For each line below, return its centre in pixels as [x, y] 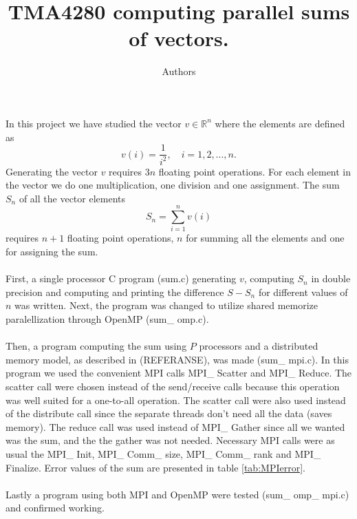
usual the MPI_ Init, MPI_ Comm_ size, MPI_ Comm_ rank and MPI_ [163, 453]
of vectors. [179, 38]
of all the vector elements [72, 198]
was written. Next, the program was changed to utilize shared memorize [166, 305]
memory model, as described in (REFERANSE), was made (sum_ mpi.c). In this [177, 359]
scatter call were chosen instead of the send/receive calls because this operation [173, 386]
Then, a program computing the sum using [96, 346]
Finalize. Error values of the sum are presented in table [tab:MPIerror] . [155, 467]
